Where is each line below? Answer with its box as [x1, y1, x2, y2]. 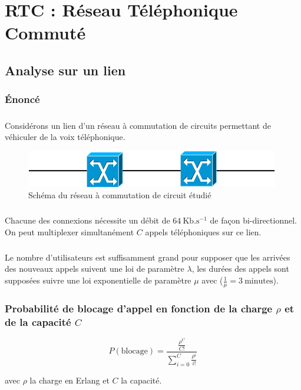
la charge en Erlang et [29, 374, 110, 386]
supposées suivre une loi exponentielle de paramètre [5, 274, 191, 286]
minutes [244, 277, 273, 286]
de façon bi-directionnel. [210, 214, 297, 226]
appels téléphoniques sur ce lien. [145, 225, 262, 238]
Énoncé [5, 92, 40, 106]
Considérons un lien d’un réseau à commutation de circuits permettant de [5, 119, 271, 131]
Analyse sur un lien [5, 61, 126, 79]
